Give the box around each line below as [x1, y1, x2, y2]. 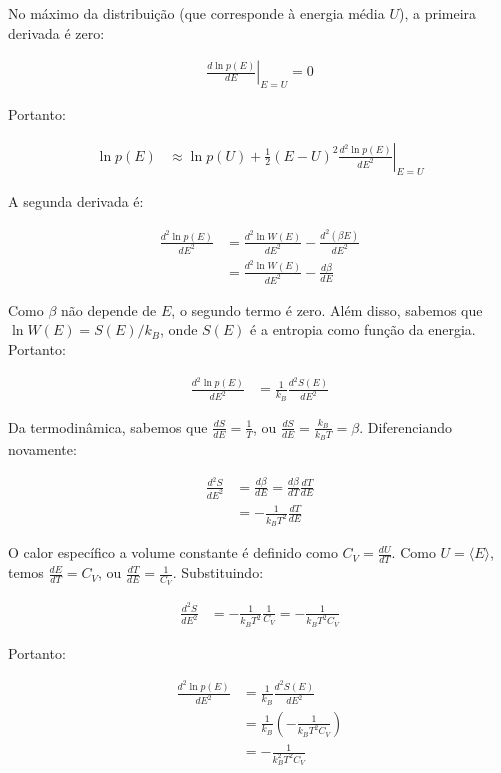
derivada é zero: [8, 22, 105, 43]
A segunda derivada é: [8, 191, 144, 212]
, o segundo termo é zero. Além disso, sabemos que [171, 299, 483, 320]
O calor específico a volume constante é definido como [8, 542, 338, 563]
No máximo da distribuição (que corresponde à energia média [8, 3, 385, 23]
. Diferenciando [359, 416, 453, 437]
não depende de [61, 299, 157, 320]
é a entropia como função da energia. [250, 319, 476, 340]
